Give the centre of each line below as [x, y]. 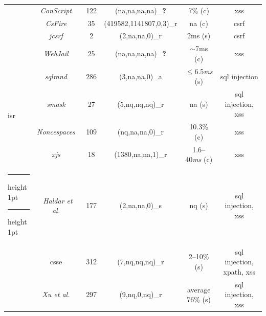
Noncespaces [56, 131]
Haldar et [58, 200]
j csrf [56, 36]
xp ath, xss [239, 271]
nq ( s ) [199, 205]
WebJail [56, 53]
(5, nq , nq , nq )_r [141, 104]
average [199, 289]
